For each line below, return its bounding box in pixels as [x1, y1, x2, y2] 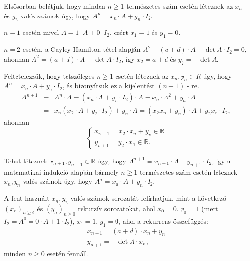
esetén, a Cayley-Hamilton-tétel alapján [22, 44, 141, 54]
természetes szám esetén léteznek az [126, 1, 233, 11]
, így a [212, 155, 231, 165]
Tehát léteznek [4, 155, 48, 165]
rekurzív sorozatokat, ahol [78, 203, 155, 213]
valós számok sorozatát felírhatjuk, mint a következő [70, 193, 226, 203]
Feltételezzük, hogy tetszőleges [4, 70, 95, 81]
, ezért [109, 27, 129, 37]
